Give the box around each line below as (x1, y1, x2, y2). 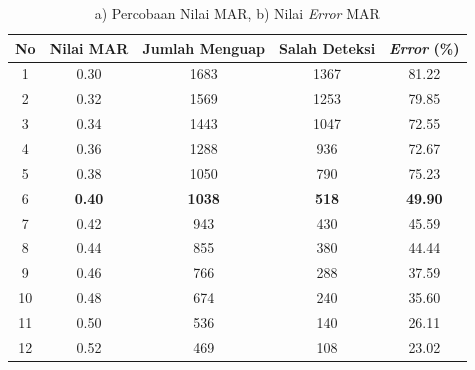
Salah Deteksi (279, 37, 376, 58)
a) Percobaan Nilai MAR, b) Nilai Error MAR (94, 3, 380, 23)
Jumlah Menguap (142, 37, 266, 58)
